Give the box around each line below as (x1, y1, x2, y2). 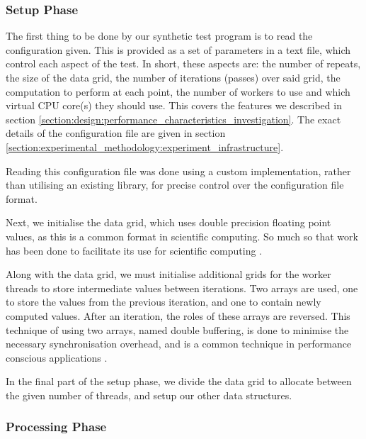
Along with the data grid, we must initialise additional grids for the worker (6, 267, 331, 282)
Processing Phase (6, 418, 107, 435)
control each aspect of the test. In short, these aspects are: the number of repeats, (6, 56, 361, 71)
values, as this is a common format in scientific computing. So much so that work (6, 228, 358, 243)
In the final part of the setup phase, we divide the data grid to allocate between (6, 374, 352, 389)
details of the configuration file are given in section (6, 126, 226, 140)
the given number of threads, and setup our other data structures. (6, 387, 292, 402)
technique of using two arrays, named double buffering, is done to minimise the (6, 322, 349, 337)
